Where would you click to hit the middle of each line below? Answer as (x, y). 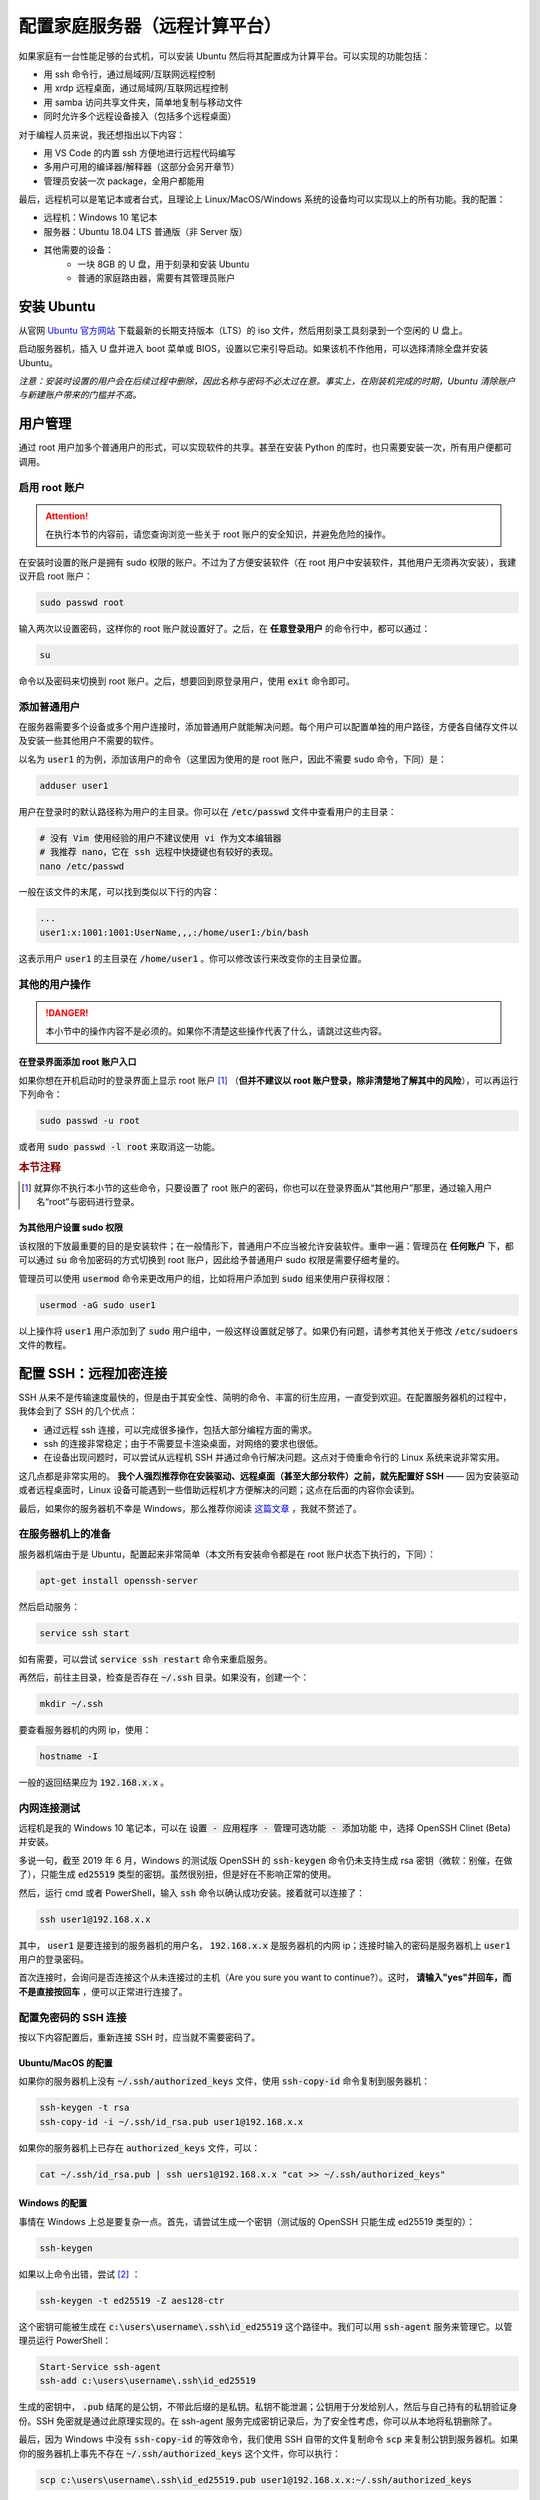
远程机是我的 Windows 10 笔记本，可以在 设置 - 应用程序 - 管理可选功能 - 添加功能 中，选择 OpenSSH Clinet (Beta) (265, 1828)
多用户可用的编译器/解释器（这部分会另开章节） (141, 167)
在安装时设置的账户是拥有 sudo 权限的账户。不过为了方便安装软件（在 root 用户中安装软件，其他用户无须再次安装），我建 (267, 562)
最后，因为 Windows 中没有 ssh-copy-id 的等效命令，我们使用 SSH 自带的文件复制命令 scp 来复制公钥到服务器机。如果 (268, 2439)
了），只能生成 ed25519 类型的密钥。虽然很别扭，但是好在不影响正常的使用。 (177, 1874)
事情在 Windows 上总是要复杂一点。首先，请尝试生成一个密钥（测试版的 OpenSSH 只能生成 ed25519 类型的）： (246, 2221)
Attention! (67, 516)
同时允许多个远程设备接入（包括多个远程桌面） (140, 116)
